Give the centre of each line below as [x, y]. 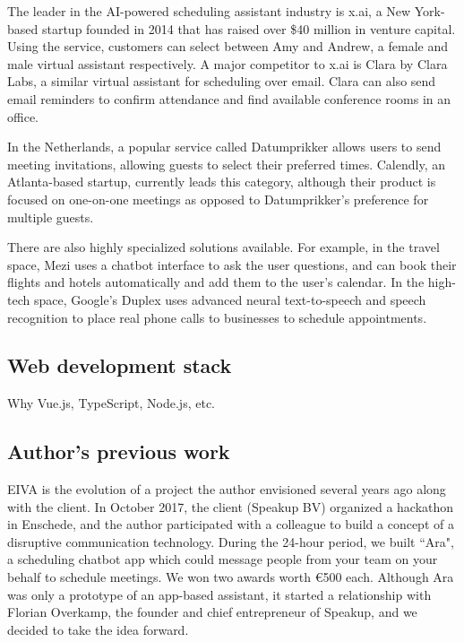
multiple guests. [51, 217]
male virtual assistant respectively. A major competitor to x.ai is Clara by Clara [228, 63]
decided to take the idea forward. [98, 629]
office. [23, 116]
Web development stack [120, 365]
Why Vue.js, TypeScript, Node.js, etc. [111, 403]
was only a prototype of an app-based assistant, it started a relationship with [219, 594]
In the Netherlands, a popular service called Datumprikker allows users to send [224, 147]
